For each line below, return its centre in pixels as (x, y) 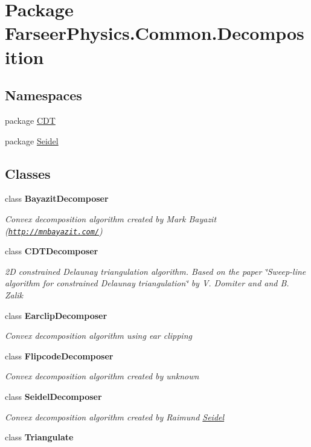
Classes (28, 173)
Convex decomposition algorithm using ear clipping (98, 336)
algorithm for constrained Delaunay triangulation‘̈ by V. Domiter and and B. (147, 283)
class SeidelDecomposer (53, 396)
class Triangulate (39, 437)
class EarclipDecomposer (56, 315)
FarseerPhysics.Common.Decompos (155, 33)
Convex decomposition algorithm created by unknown (102, 376)
